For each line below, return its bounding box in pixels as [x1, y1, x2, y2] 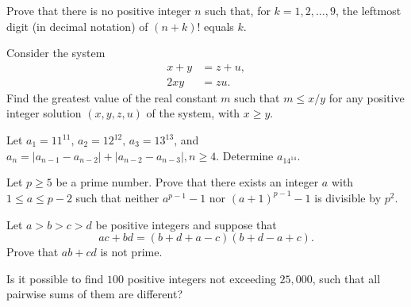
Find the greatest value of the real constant [6, 89, 217, 106]
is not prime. [100, 244, 163, 260]
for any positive [328, 89, 405, 106]
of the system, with [146, 105, 240, 121]
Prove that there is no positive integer [6, 2, 191, 18]
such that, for [205, 2, 271, 18]
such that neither [75, 189, 159, 205]
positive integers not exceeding [127, 270, 276, 286]
